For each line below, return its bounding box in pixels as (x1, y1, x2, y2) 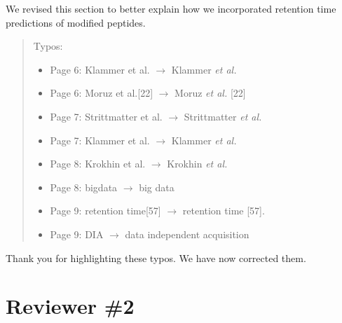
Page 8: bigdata (50, 179, 118, 194)
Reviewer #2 (6, 291, 135, 320)
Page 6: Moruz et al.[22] (50, 85, 153, 100)
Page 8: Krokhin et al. (50, 156, 146, 171)
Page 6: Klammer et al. (50, 62, 150, 76)
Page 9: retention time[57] (50, 203, 161, 218)
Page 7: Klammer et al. (50, 132, 150, 147)
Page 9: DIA (50, 226, 104, 241)
